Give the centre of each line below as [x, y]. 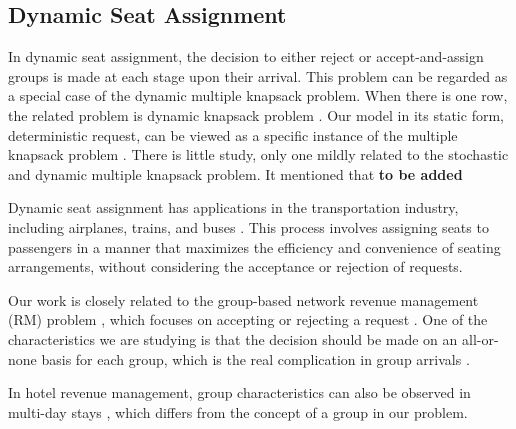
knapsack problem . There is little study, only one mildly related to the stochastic [258, 154]
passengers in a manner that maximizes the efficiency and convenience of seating [254, 246]
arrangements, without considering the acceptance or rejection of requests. [235, 266]
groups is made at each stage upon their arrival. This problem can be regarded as [258, 75]
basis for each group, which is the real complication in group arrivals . [255, 358]
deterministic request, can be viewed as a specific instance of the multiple [233, 134]
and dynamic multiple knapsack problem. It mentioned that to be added [235, 173]
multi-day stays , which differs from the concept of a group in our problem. [238, 411]
